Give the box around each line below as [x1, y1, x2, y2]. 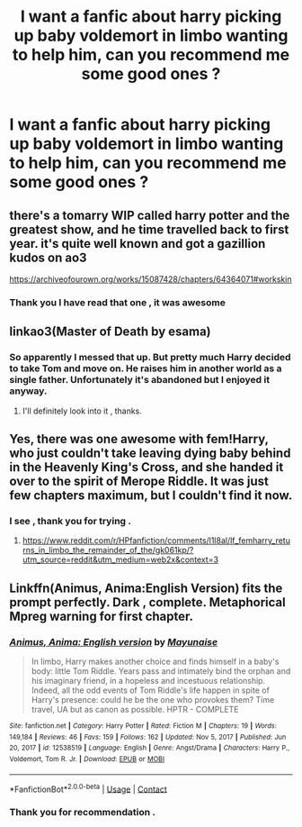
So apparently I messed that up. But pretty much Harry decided [9, 351, 291, 364]
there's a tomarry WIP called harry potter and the [9, 207, 290, 223]
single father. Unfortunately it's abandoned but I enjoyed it [9, 374, 271, 386]
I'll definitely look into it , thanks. [22, 405, 142, 416]
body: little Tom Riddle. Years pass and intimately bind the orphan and [31, 665, 291, 677]
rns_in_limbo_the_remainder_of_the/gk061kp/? [22, 545, 194, 556]
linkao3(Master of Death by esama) [9, 324, 211, 340]
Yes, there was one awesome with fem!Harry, [9, 432, 269, 447]
